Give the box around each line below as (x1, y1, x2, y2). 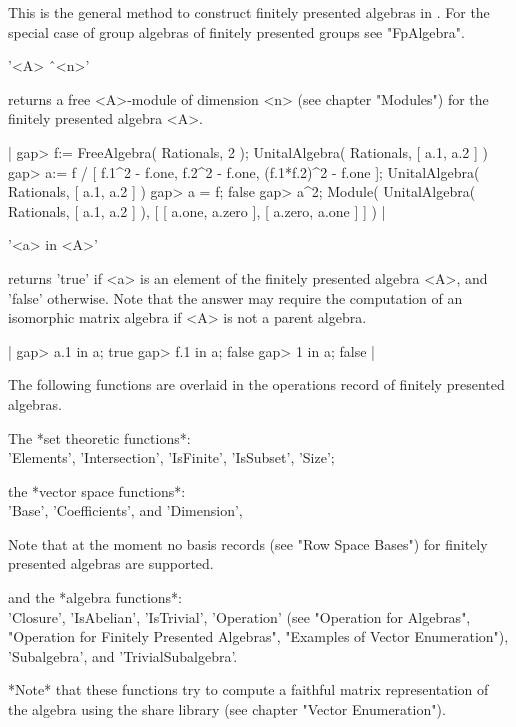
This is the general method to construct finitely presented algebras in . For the (8, 2, 490, 22)
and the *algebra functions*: (8, 587, 182, 608)
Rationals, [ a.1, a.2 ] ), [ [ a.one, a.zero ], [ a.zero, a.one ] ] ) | (8, 200, 386, 221)
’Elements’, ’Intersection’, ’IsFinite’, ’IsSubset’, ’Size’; (8, 447, 335, 468)
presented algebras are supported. (8, 553, 214, 574)
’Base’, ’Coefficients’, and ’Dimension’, (8, 500, 243, 521)
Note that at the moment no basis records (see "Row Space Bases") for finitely (8, 533, 488, 554)
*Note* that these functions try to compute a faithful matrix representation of (8, 679, 489, 700)
